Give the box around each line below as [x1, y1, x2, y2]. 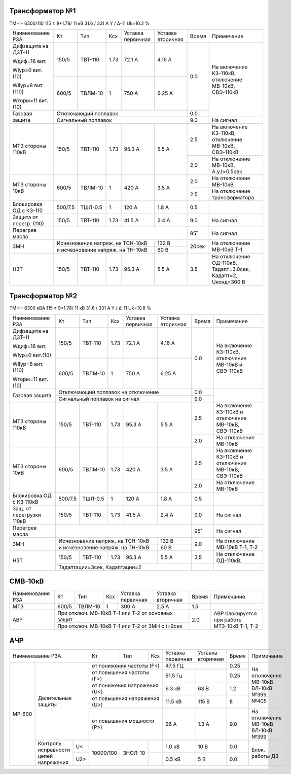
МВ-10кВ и [216, 361, 243, 368]
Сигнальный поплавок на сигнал [58, 395, 139, 402]
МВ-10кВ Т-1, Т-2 [216, 544, 258, 551]
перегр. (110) [12, 220, 44, 227]
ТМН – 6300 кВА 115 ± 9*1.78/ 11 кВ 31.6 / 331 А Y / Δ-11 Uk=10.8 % [9, 305, 152, 311]
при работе [213, 616, 242, 623]
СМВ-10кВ [9, 577, 44, 586]
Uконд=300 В [212, 278, 245, 285]
